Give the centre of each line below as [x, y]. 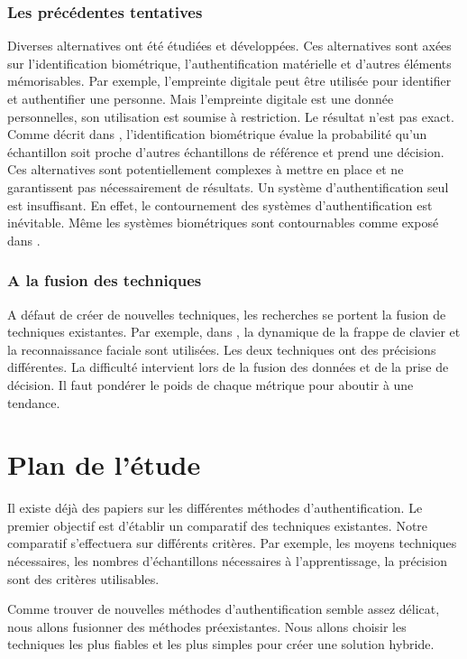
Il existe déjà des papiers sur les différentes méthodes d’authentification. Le [215, 508]
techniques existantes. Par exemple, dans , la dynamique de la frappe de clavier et [234, 332]
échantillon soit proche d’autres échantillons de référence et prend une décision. [226, 151]
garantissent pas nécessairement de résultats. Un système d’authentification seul [228, 186]
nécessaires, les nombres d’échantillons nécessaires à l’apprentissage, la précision [227, 561]
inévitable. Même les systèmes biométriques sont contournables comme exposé [223, 223]
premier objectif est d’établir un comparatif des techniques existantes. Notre [218, 525]
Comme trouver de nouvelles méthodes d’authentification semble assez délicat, [224, 609]
